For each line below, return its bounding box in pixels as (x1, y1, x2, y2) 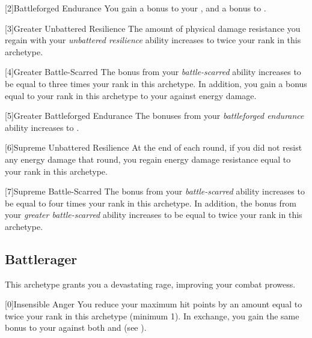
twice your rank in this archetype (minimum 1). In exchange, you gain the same (5, 309, 299, 322)
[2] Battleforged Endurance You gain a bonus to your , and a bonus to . (5, 2, 266, 14)
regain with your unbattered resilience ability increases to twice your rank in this (5, 34, 301, 46)
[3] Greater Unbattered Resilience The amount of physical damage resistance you (5, 22, 301, 34)
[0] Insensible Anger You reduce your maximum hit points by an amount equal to (5, 298, 302, 310)
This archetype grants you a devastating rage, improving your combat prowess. (5, 277, 296, 290)
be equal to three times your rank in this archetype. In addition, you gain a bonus (5, 77, 307, 89)
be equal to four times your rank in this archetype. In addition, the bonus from (5, 196, 297, 209)
